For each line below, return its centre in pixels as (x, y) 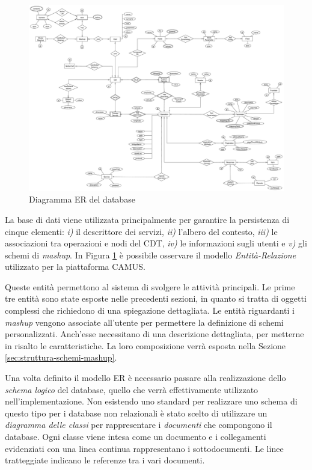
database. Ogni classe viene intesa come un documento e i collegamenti (136, 436)
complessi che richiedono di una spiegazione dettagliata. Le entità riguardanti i (150, 310)
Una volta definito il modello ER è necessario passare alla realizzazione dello (145, 378)
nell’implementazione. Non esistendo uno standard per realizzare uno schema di (151, 401)
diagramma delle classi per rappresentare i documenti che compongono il (139, 425)
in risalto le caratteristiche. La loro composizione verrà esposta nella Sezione (145, 345)
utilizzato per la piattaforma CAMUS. (75, 267)
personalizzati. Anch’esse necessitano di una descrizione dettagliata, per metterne (154, 334)
